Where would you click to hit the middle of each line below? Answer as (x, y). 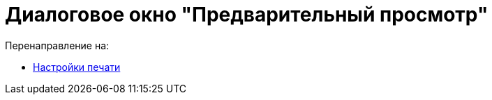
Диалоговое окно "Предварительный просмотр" (247, 15)
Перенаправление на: (57, 45)
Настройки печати (77, 67)
